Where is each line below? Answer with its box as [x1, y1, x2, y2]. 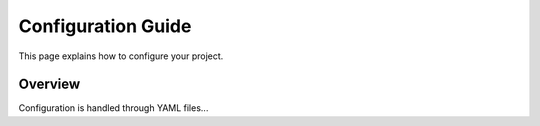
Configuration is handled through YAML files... [18, 102, 209, 114]
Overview [18, 76, 81, 93]
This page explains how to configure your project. [18, 50, 224, 62]
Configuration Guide [18, 15, 192, 37]
